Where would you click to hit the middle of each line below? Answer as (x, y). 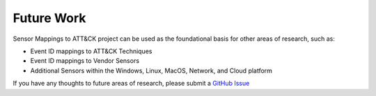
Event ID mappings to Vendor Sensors (85, 61)
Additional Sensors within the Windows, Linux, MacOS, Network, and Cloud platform (151, 70)
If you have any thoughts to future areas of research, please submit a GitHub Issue (131, 84)
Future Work (49, 18)
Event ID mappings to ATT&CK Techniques (91, 51)
